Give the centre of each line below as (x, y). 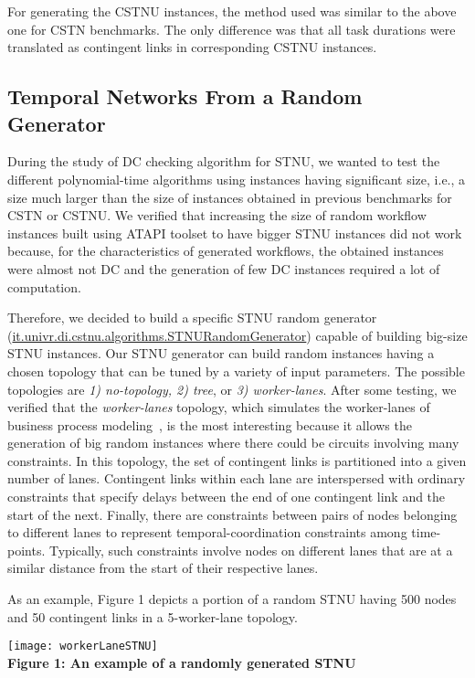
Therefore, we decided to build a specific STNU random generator (192, 318)
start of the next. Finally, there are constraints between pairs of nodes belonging (232, 514)
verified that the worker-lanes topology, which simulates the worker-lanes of (219, 407)
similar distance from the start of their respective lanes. (163, 568)
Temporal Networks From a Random (185, 96)
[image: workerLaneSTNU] (83, 646)
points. (26, 550)
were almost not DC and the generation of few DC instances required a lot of (224, 268)
